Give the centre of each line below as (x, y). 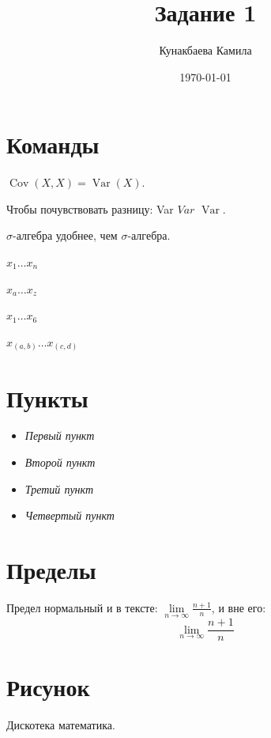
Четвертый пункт (70, 515)
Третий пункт (59, 488)
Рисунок (48, 687)
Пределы (51, 570)
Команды (53, 144)
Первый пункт (60, 435)
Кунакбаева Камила (205, 50)
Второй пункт (60, 462)
